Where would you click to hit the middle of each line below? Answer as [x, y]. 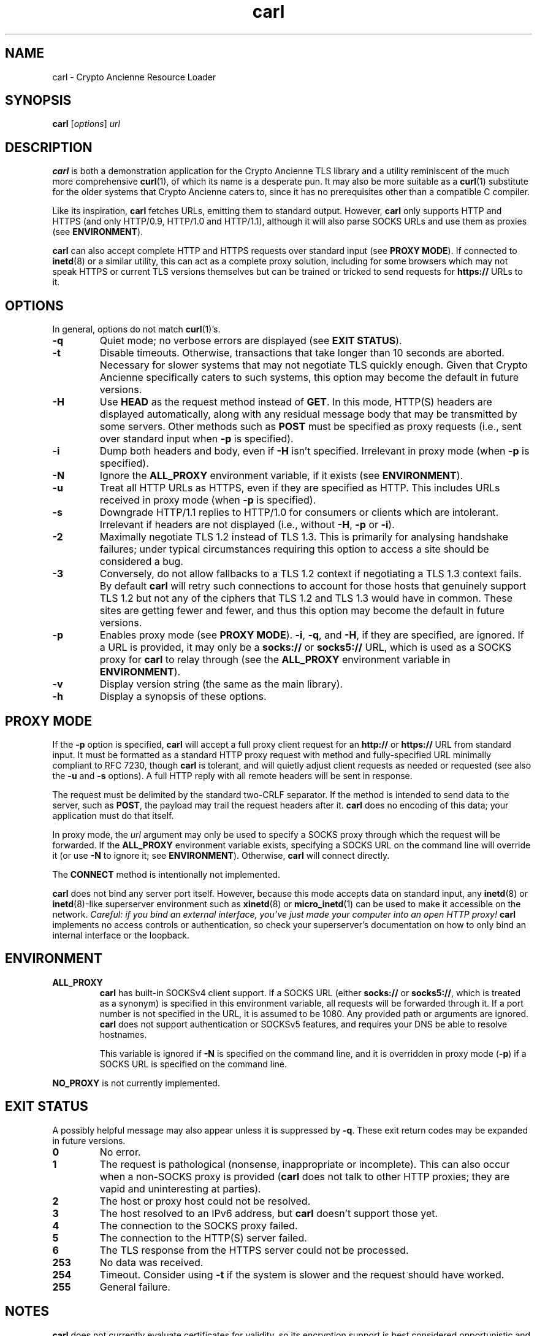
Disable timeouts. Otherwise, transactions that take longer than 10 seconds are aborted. [302, 353]
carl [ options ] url [86, 124]
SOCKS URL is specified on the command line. [193, 1064]
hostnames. [123, 1034]
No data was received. [151, 1262]
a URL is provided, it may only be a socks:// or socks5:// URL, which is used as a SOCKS [306, 647]
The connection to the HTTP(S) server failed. [203, 1238]
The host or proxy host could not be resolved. [205, 1201]
